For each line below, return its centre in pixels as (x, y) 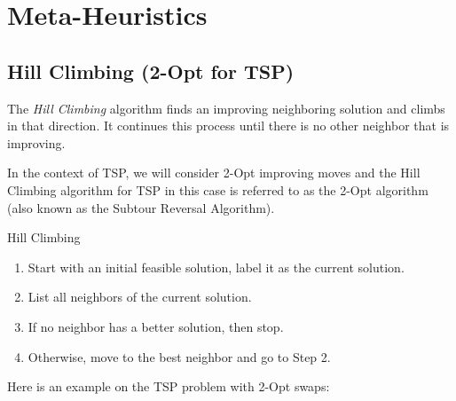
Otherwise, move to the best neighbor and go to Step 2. (179, 356)
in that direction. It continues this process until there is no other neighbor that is (228, 126)
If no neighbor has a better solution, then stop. (156, 326)
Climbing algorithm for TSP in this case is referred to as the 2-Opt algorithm (218, 189)
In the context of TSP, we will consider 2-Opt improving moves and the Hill (214, 173)
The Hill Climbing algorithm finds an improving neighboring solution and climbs (226, 108)
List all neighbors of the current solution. (140, 297)
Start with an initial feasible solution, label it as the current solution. (216, 267)
